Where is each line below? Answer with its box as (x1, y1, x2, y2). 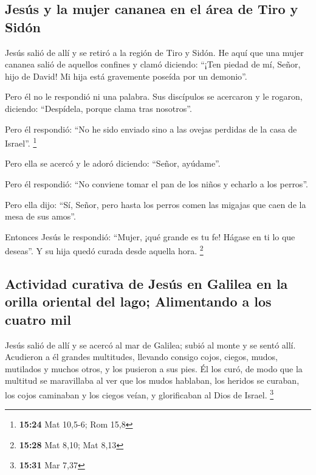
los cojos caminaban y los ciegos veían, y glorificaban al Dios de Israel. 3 (5, 386, 274, 401)
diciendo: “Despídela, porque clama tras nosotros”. (5, 102, 192, 114)
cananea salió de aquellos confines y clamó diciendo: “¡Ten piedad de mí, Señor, (5, 58, 301, 71)
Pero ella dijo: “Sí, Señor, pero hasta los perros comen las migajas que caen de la (5, 198, 306, 210)
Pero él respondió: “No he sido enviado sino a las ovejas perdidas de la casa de (5, 122, 297, 135)
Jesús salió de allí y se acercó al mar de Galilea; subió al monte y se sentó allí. (5, 338, 296, 351)
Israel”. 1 (5, 135, 37, 149)
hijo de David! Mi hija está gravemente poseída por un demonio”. (5, 69, 247, 82)
